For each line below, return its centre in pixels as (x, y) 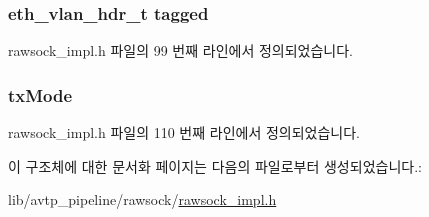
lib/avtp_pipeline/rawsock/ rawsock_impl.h (142, 199)
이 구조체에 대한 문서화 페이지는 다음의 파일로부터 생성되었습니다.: (215, 165)
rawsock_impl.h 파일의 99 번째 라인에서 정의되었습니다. (181, 50)
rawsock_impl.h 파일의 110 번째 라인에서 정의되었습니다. (184, 132)
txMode (40, 94)
